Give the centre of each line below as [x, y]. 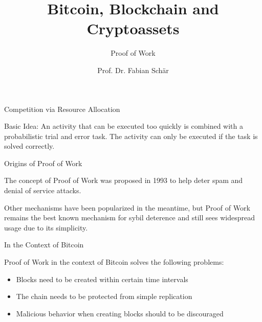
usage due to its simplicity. [46, 227]
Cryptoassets [133, 28]
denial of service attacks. [43, 190]
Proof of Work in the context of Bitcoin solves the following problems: [114, 262]
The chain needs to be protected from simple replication [104, 296]
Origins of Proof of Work [43, 163]
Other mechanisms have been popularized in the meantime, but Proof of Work [127, 207]
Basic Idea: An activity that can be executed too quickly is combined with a [124, 126]
